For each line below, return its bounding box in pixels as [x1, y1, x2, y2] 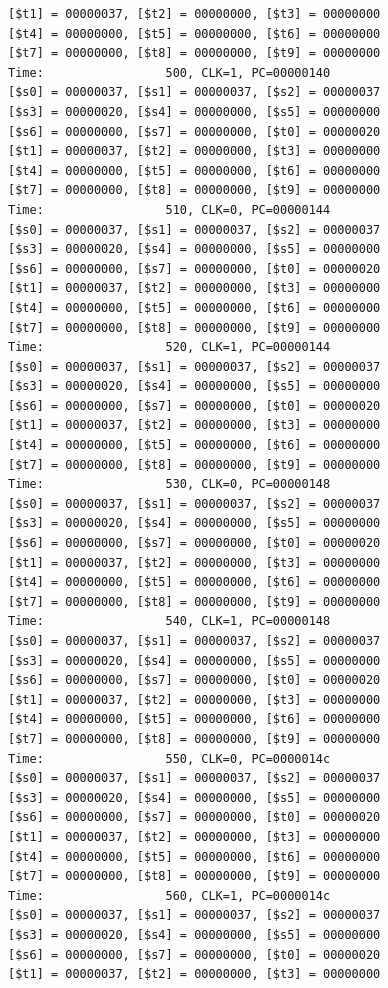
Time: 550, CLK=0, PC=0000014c [8, 751, 331, 766]
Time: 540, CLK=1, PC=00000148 [8, 614, 331, 629]
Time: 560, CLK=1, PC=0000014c [8, 888, 331, 903]
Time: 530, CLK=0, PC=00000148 [8, 477, 331, 492]
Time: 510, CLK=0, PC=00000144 [8, 202, 331, 217]
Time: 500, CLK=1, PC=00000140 [8, 65, 331, 80]
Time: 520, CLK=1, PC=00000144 [8, 340, 331, 355]
